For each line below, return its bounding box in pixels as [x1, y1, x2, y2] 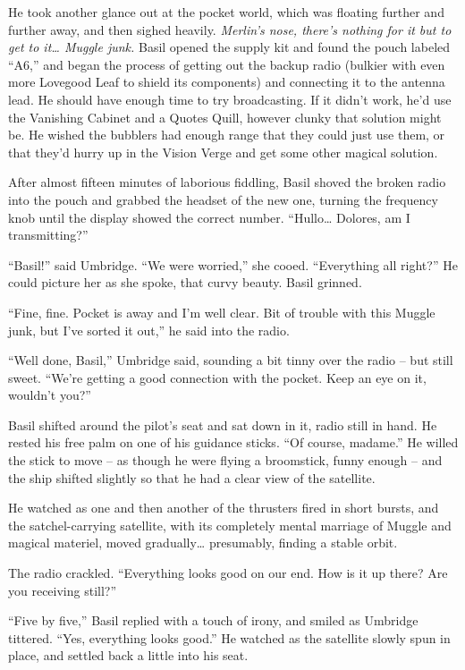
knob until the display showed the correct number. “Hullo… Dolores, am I [8, 208, 410, 226]
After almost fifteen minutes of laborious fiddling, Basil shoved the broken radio [8, 173, 446, 191]
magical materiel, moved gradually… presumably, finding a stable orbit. [8, 533, 398, 552]
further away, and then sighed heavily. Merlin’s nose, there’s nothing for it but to [8, 20, 452, 38]
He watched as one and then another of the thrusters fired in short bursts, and [8, 498, 439, 517]
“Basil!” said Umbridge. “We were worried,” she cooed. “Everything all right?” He [8, 255, 458, 274]
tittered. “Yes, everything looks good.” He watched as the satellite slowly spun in [8, 628, 451, 647]
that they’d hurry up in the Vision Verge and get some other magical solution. [8, 142, 438, 161]
